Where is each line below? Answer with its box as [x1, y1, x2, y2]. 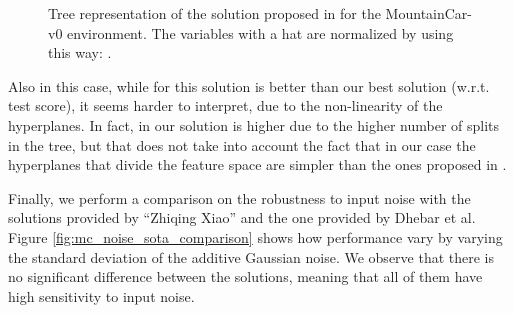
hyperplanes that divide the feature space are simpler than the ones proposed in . [8, 154, 507, 175]
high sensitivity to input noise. [8, 285, 195, 306]
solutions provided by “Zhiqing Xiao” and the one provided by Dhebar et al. [8, 207, 476, 228]
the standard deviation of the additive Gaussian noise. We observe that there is [8, 246, 495, 267]
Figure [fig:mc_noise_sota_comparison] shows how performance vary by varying [8, 226, 503, 247]
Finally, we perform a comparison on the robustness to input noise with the [8, 187, 471, 208]
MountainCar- [385, 3, 473, 23]
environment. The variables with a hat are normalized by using [67, 22, 454, 43]
